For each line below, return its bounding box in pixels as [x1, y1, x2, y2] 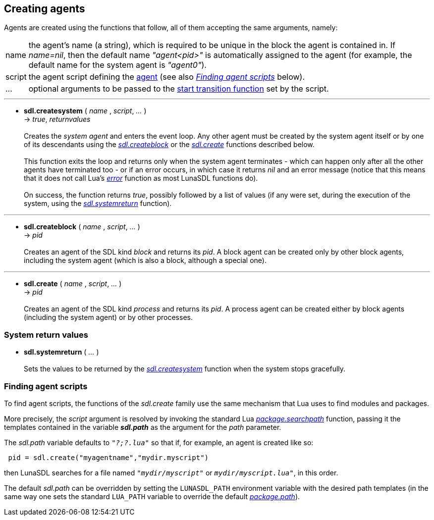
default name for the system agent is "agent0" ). [28, 60, 207, 70]
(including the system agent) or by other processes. [24, 313, 193, 322]
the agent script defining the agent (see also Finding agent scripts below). [28, 72, 305, 82]
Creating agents [4, 2, 85, 15]
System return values [4, 329, 88, 340]
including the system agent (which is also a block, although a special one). [24, 256, 267, 265]
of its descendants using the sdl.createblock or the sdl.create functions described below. [24, 140, 315, 149]
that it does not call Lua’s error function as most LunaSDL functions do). [24, 174, 258, 183]
